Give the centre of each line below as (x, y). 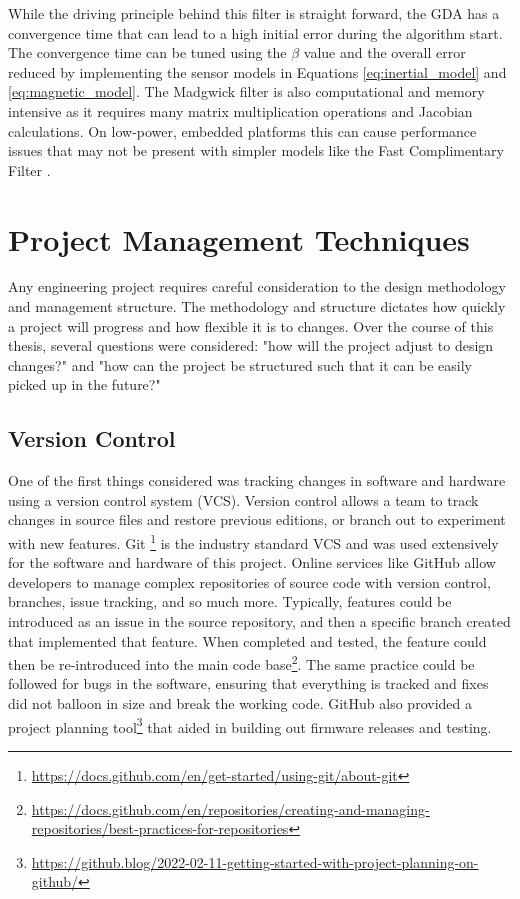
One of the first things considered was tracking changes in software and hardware (257, 480)
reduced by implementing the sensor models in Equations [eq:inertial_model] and (257, 71)
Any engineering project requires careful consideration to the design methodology (257, 286)
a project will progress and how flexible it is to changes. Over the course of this (251, 325)
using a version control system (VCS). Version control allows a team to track (243, 499)
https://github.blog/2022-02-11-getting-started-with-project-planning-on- (255, 861)
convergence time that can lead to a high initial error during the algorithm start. (255, 32)
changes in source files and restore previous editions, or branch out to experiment (257, 519)
